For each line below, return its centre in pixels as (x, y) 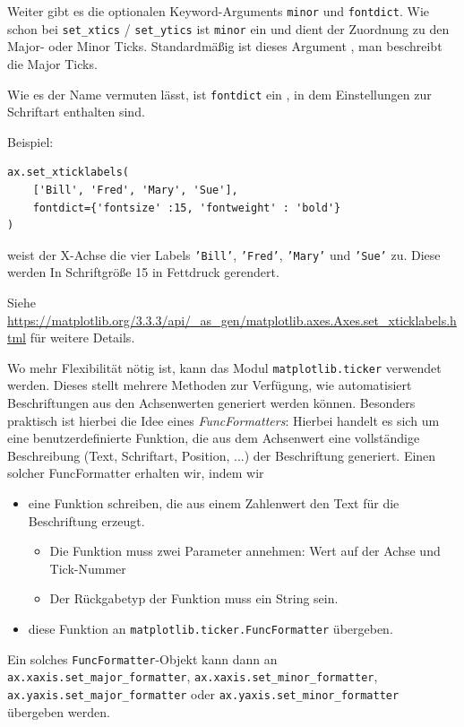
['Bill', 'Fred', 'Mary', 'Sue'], (135, 190)
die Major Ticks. (52, 63)
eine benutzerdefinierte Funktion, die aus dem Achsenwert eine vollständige (214, 438)
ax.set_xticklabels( (69, 173)
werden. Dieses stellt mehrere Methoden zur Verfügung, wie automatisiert (210, 385)
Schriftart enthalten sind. (76, 112)
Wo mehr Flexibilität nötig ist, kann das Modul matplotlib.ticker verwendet (224, 367)
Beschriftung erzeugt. (86, 520)
